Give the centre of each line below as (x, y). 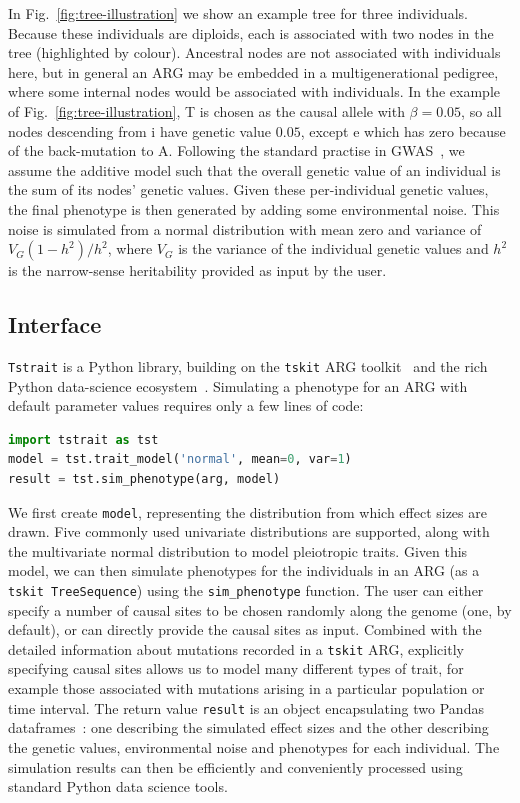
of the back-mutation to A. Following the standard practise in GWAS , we (236, 150)
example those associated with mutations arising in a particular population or (246, 688)
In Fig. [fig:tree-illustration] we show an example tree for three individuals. (238, 13)
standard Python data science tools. (118, 786)
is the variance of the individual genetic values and (333, 248)
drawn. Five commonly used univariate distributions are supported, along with (249, 531)
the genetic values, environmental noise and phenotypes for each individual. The (254, 746)
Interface (55, 324)
